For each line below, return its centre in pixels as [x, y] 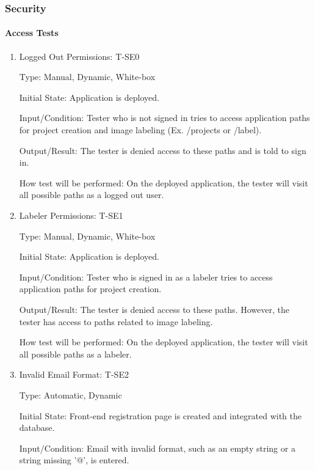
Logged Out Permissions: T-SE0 [79, 56]
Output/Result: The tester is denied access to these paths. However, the [154, 309]
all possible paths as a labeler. [75, 354]
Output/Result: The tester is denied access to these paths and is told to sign [163, 150]
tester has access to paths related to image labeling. [116, 321]
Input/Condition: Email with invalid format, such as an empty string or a [157, 448]
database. [37, 428]
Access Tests [32, 33]
